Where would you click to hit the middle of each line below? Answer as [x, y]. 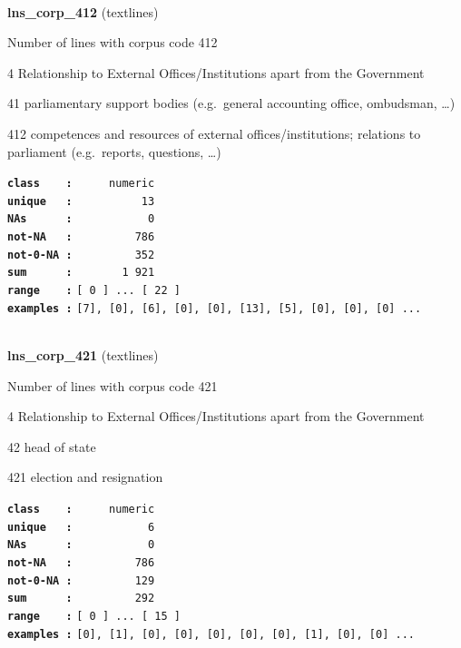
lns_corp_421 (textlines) [83, 355]
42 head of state [52, 446]
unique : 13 [81, 201]
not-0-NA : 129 [81, 580]
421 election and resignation [85, 477]
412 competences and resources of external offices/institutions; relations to [214, 133]
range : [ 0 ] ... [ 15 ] [94, 616]
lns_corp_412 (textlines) [83, 11]
